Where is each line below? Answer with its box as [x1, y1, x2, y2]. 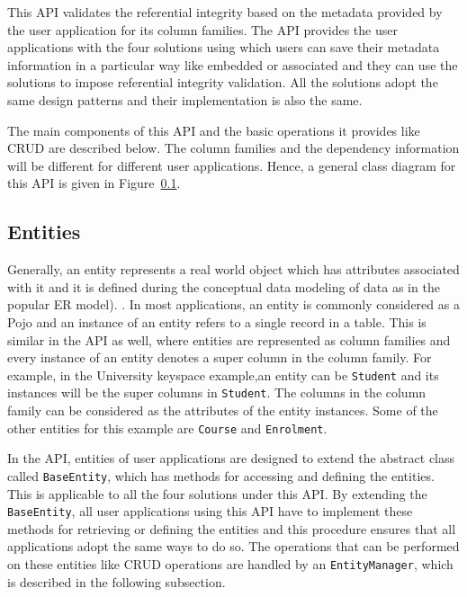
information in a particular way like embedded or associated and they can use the [7, 55, 458, 74]
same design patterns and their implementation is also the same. [7, 90, 363, 109]
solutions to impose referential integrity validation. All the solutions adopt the [7, 73, 438, 92]
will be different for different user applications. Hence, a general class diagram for [7, 156, 456, 174]
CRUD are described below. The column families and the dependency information [7, 138, 460, 157]
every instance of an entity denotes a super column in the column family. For [7, 348, 432, 367]
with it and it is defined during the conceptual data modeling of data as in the [7, 277, 440, 296]
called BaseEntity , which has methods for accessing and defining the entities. [7, 466, 435, 485]
